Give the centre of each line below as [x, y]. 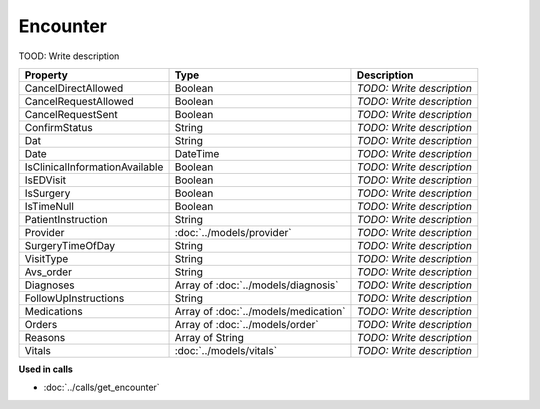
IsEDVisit [45, 180]
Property [46, 75]
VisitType [46, 258]
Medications [54, 311]
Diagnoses [49, 285]
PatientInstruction [66, 219]
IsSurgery [47, 193]
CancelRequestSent [71, 114]
